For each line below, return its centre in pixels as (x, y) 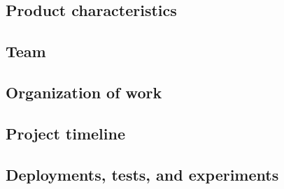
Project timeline (65, 133)
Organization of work (84, 92)
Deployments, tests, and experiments (142, 174)
